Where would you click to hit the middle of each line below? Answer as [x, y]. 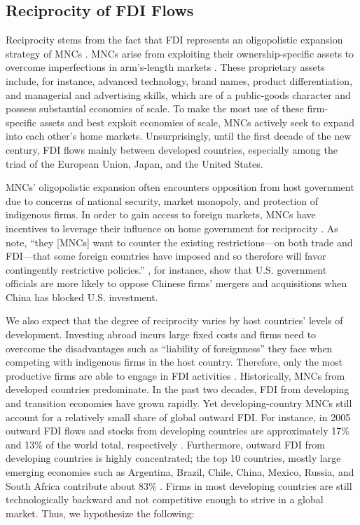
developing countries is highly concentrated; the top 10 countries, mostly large [173, 458]
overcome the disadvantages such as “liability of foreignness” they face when [169, 348]
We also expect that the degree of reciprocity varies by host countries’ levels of [174, 320]
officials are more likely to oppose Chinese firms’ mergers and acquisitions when [176, 283]
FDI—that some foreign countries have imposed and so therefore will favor [166, 256]
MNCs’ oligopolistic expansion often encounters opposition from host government [180, 187]
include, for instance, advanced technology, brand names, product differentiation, [179, 80]
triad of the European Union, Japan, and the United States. [134, 163]
